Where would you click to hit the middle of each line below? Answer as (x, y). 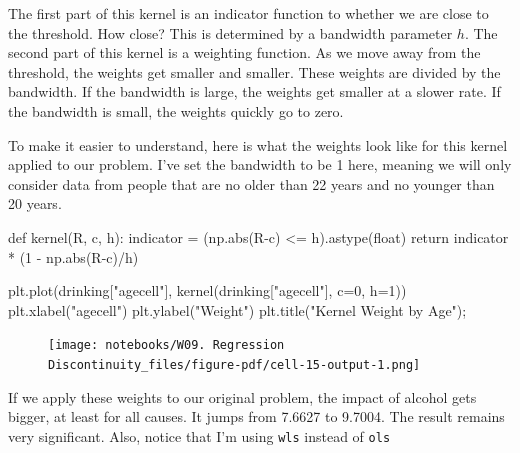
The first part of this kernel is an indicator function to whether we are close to (248, 13)
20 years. (35, 203)
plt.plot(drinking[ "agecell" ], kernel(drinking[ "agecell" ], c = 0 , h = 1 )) (207, 290)
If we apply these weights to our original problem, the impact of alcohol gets (242, 396)
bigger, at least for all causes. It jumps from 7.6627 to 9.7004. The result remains (256, 416)
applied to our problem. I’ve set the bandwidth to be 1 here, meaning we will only (260, 164)
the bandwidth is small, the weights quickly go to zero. (176, 110)
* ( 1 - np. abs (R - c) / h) (73, 256)
